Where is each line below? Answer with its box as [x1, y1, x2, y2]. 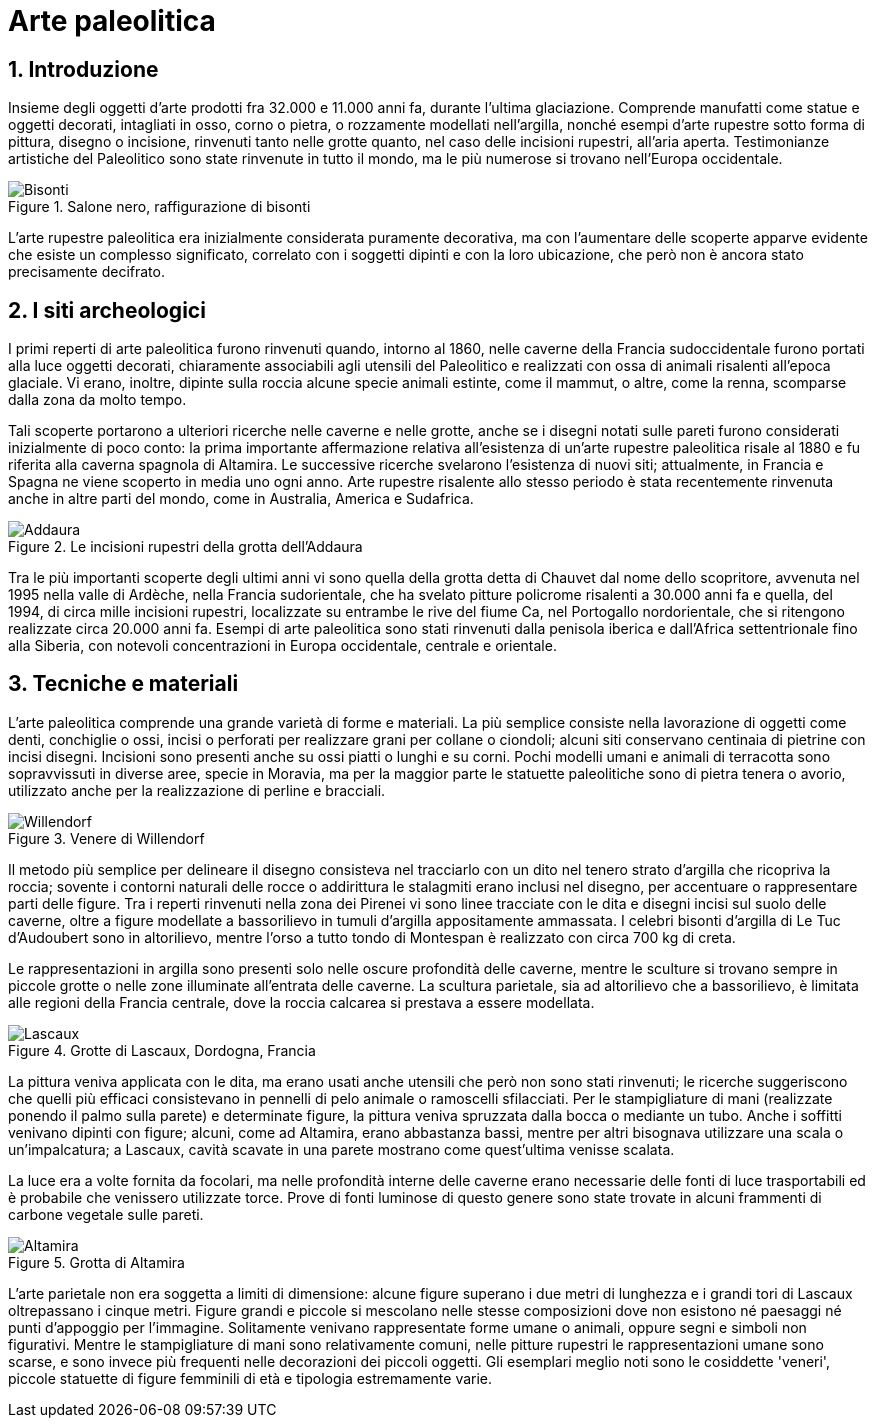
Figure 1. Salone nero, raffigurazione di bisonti [8, 198, 311, 216]
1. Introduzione [8, 56, 159, 82]
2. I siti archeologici [8, 297, 206, 323]
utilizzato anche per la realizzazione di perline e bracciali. [8, 781, 386, 799]
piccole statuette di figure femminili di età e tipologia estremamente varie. [8, 1369, 493, 1387]
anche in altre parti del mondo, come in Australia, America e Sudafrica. [8, 490, 474, 508]
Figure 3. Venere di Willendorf [8, 829, 205, 847]
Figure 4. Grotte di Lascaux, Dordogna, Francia [8, 1041, 316, 1059]
